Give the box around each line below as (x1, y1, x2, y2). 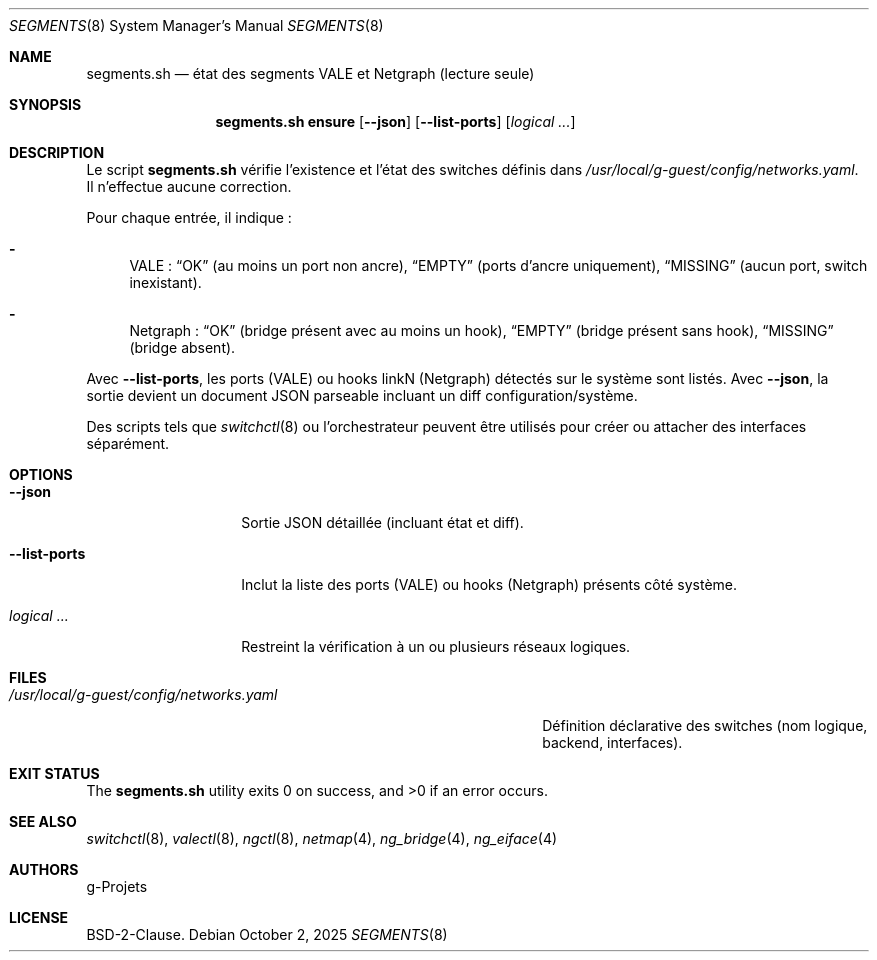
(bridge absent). (129, 339, 236, 356)
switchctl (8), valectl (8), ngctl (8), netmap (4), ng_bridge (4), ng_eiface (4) (86, 830, 558, 847)
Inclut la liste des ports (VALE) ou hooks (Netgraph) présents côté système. (241, 576, 738, 593)
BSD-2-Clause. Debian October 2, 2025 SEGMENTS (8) (86, 926, 448, 943)
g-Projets (86, 878, 148, 895)
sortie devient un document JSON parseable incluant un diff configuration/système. (86, 387, 638, 404)
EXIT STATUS (9, 765, 100, 782)
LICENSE (9, 909, 69, 926)
